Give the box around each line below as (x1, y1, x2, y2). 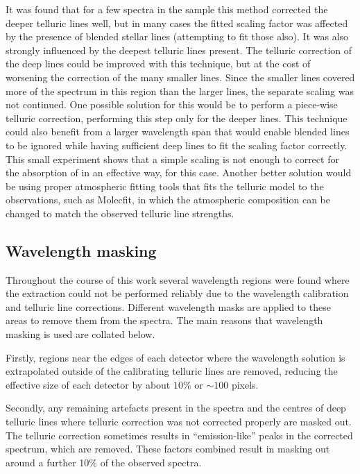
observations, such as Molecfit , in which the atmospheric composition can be (6, 192, 330, 207)
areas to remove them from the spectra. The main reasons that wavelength (6, 313, 323, 328)
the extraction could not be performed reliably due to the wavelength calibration (6, 286, 349, 301)
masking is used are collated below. (6, 327, 155, 341)
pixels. (231, 377, 259, 391)
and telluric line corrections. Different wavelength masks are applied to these (6, 299, 331, 314)
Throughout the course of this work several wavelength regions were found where (6, 272, 350, 287)
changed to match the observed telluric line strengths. (6, 205, 234, 220)
